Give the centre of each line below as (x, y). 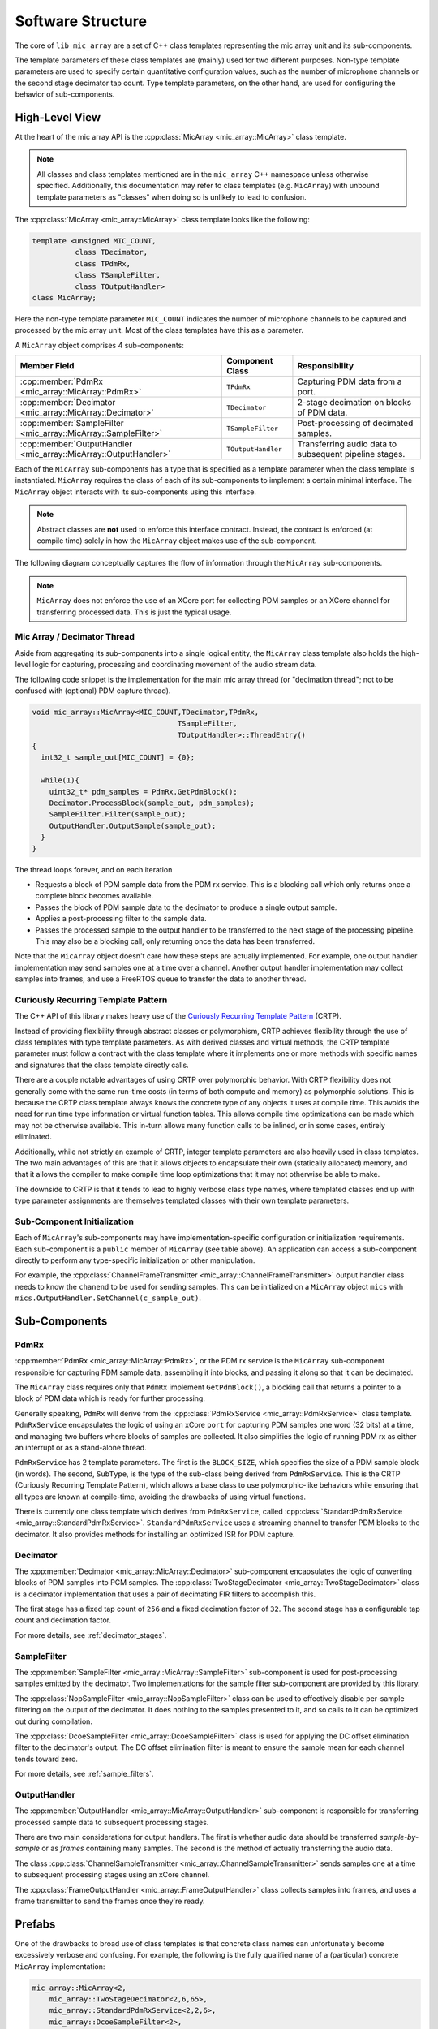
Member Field (47, 366)
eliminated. (33, 1137)
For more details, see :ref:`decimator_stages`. (91, 1635)
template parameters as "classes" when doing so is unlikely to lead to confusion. (172, 197)
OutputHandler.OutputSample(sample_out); (133, 825)
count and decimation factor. (63, 1620)
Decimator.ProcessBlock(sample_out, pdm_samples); (152, 803)
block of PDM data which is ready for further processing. (110, 1398)
